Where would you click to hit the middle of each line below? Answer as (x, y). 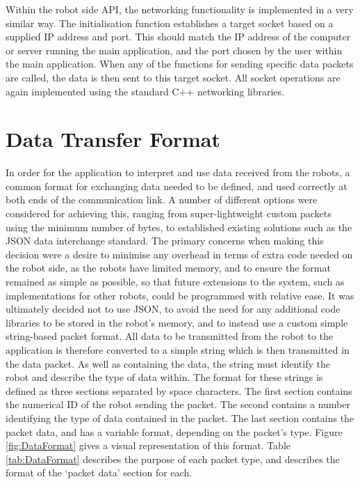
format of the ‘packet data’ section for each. (99, 473)
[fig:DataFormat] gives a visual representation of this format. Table (148, 445)
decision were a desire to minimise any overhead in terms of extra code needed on (179, 254)
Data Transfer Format (113, 139)
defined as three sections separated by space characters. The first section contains (179, 390)
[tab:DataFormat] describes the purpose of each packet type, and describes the (173, 459)
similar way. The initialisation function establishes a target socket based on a (170, 23)
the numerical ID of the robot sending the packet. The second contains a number (178, 404)
